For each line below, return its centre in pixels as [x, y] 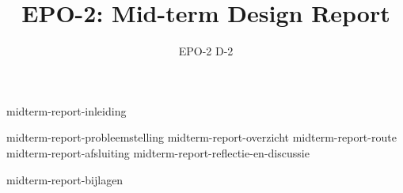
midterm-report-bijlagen [65, 179]
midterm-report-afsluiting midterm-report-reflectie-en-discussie [158, 152]
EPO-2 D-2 [206, 51]
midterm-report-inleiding [67, 110]
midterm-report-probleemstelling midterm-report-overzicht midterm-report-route [201, 137]
